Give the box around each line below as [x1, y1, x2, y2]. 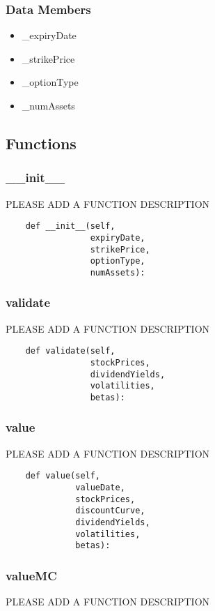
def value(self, [25, 471, 101, 481]
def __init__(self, [25, 221, 116, 232]
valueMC [6, 566, 57, 584]
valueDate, [75, 483, 125, 493]
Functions [6, 132, 77, 153]
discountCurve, [75, 506, 145, 516]
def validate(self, [25, 346, 116, 356]
